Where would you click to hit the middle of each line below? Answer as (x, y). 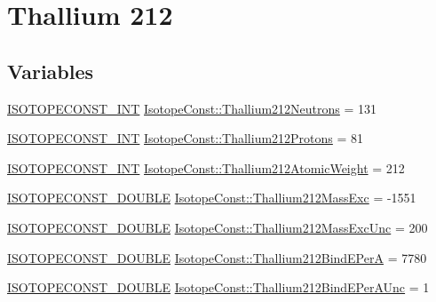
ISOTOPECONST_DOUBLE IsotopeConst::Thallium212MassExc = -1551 (212, 198)
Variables (51, 71)
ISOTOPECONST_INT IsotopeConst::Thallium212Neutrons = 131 (192, 108)
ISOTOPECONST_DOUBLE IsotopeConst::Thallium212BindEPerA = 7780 (217, 257)
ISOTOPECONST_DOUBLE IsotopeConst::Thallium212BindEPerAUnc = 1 (218, 287)
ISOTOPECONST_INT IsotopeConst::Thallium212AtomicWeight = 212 (206, 167)
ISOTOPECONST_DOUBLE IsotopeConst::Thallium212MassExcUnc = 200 (218, 227)
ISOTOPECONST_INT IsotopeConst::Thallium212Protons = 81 (186, 138)
